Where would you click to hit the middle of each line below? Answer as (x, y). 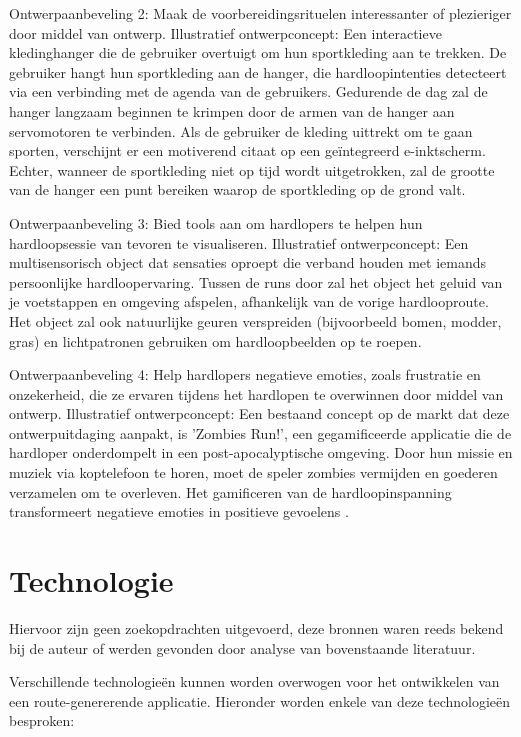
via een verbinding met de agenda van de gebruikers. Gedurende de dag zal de (248, 91)
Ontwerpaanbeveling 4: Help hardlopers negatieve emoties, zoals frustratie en (245, 374)
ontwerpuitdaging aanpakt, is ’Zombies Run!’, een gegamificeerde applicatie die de (260, 432)
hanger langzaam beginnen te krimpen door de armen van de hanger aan (232, 110)
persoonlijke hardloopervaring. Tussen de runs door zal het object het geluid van (256, 281)
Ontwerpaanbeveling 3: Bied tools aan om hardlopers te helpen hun (216, 222)
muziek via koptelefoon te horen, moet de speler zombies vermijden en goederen (253, 472)
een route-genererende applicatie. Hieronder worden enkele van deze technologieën (260, 700)
